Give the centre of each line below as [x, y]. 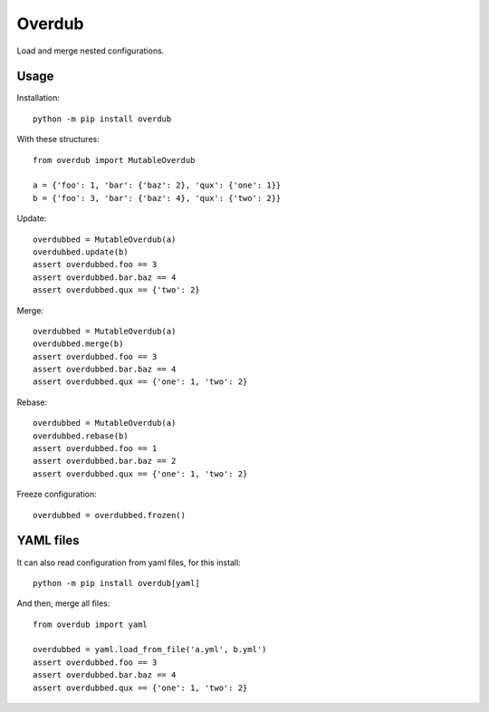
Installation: [38, 98]
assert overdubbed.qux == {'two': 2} [117, 290]
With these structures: [58, 140]
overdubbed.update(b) [81, 252]
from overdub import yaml [91, 624]
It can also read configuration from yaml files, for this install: [129, 563]
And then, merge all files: [63, 603]
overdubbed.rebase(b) [81, 436]
